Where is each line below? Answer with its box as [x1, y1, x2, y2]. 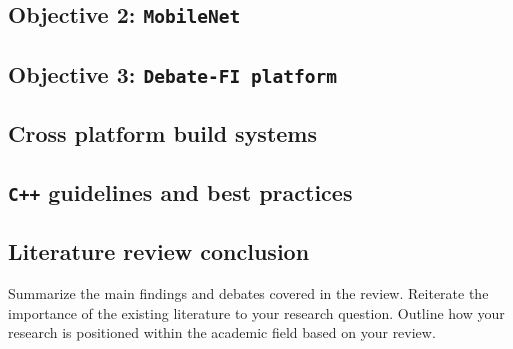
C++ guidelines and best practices [8, 176, 353, 207]
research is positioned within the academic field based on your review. [8, 322, 436, 343]
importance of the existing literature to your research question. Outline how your [8, 302, 505, 323]
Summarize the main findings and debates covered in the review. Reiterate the [8, 283, 489, 304]
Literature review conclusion [8, 236, 310, 267]
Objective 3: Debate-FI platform [8, 58, 337, 89]
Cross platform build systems [8, 118, 318, 149]
